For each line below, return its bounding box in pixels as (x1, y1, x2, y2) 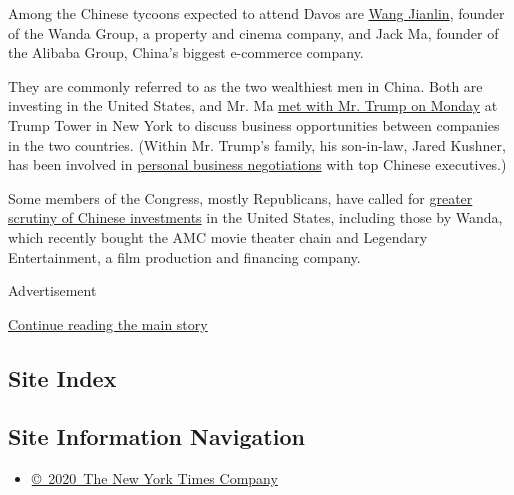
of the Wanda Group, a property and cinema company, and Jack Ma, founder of (8, 22, 499, 43)
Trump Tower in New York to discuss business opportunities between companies (8, 114, 500, 135)
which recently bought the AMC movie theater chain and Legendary (8, 226, 428, 247)
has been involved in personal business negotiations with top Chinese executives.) (8, 154, 507, 175)
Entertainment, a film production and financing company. (8, 246, 361, 267)
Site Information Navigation (8, 421, 305, 452)
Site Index (8, 362, 117, 393)
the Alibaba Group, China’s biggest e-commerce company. (8, 42, 364, 63)
